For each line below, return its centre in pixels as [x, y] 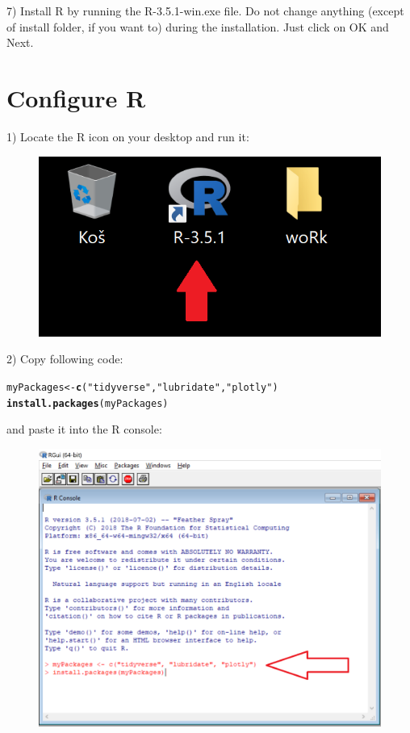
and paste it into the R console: [84, 429]
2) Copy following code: [65, 359]
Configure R [76, 97]
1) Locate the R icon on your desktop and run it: [128, 136]
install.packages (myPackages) [88, 403]
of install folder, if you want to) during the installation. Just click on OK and [198, 26]
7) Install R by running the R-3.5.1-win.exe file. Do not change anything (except [205, 10]
